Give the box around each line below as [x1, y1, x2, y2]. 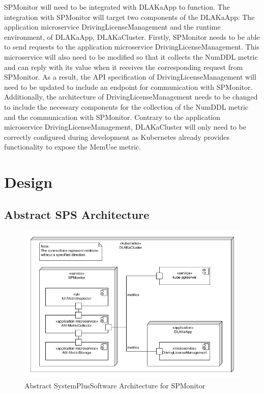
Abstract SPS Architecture [4, 206, 150, 222]
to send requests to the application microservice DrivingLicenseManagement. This [4, 41, 259, 52]
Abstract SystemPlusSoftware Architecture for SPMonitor [24, 380, 206, 390]
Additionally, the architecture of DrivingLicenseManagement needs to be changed [4, 91, 258, 102]
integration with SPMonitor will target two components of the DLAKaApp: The [4, 11, 255, 22]
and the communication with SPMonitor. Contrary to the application [4, 111, 221, 122]
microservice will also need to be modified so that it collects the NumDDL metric [4, 51, 258, 62]
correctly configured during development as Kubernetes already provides [4, 131, 230, 142]
